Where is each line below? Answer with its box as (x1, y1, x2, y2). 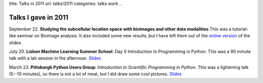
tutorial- (232, 26, 248, 32)
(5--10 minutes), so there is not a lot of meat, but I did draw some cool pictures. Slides (9, 71, 182, 77)
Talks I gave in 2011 (9, 13, 69, 21)
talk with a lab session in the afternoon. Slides (9, 55, 101, 61)
